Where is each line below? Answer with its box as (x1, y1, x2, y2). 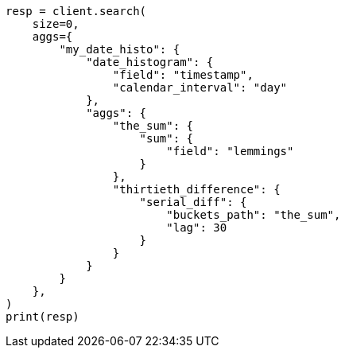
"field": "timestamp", (112, 68, 254, 81)
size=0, (32, 18, 79, 30)
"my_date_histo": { (59, 43, 180, 56)
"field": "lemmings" (166, 145, 294, 158)
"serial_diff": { (139, 196, 247, 208)
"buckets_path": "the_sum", (166, 208, 341, 221)
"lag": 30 (166, 221, 227, 234)
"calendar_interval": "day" (112, 81, 288, 94)
